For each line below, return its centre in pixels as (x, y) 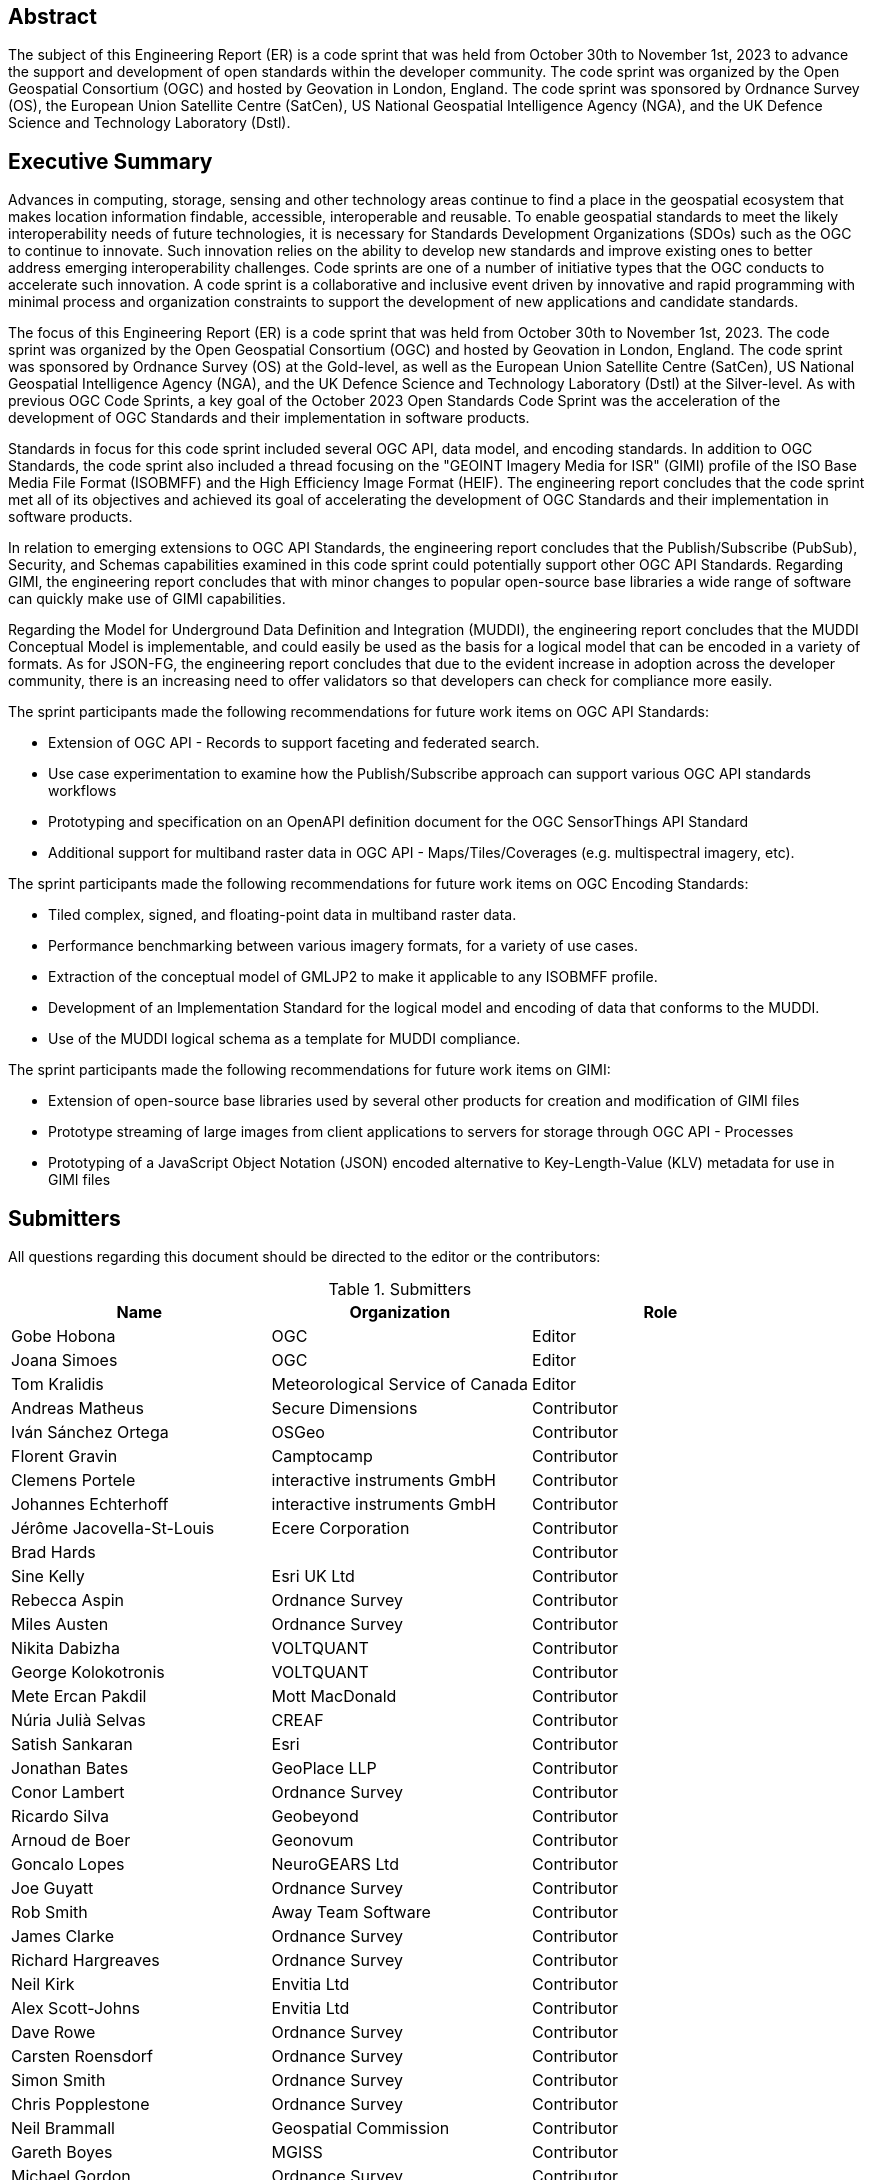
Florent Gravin (64, 1456)
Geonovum (312, 1840)
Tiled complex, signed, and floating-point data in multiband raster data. (282, 915)
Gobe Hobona (63, 1336)
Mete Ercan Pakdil (79, 1696)
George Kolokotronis (88, 1672)
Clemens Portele (73, 1480)
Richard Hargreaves (85, 1960)
